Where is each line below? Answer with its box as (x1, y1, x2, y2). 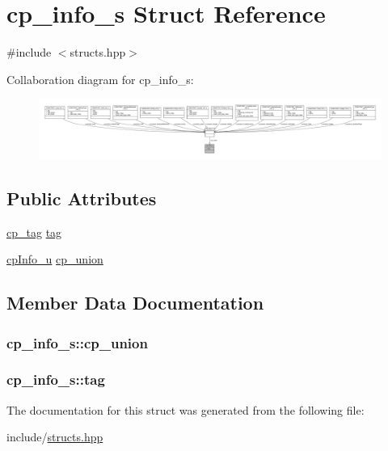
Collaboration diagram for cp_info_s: (6, 70, 194, 87)
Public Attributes (6, 185, 157, 210)
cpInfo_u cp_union (6, 251, 103, 268)
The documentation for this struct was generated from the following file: (6, 401, 365, 418)
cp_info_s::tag (6, 369, 105, 390)
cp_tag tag (6, 223, 62, 240)
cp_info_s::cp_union (6, 332, 148, 352)
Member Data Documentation (6, 290, 264, 315)
